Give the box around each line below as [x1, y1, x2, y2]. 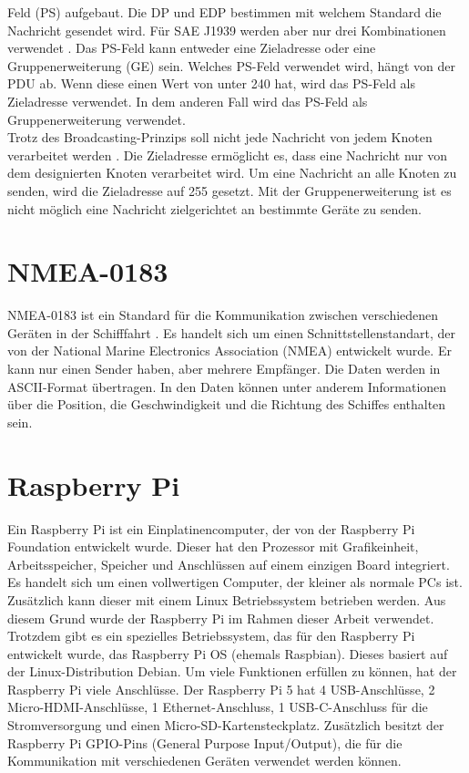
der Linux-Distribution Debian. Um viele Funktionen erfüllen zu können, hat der [7, 662, 457, 681]
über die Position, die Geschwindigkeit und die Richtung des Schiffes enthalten [7, 395, 446, 414]
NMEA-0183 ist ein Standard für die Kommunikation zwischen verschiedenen [7, 305, 439, 325]
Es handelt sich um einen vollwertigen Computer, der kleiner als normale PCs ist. [7, 572, 463, 592]
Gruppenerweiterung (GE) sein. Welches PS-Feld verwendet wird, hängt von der [7, 56, 455, 75]
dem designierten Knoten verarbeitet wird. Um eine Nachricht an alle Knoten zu [7, 163, 457, 182]
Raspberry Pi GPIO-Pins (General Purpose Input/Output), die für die [7, 733, 403, 752]
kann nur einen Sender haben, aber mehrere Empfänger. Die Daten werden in [7, 359, 441, 378]
